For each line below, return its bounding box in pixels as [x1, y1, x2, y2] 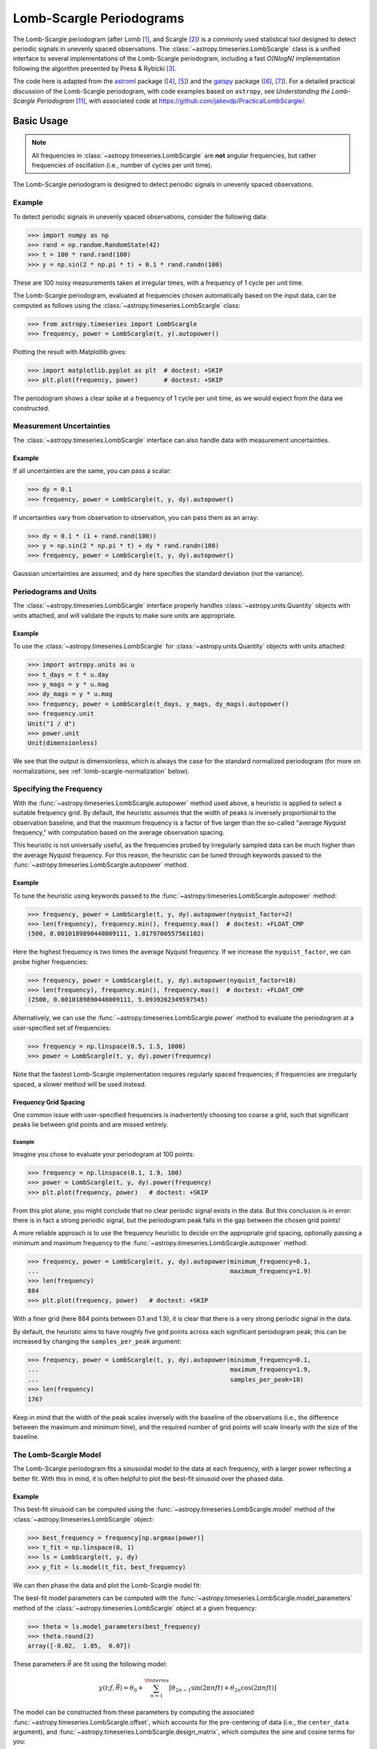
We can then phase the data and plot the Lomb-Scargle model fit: [13, 1581, 202, 1589]
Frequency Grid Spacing [13, 1098, 85, 1106]
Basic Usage [13, 115, 68, 127]
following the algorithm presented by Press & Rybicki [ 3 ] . [13, 64, 177, 73]
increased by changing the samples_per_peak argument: [13, 1337, 182, 1345]
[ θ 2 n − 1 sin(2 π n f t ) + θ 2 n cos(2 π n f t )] [168, 1684, 277, 1694]
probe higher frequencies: [13, 957, 89, 965]
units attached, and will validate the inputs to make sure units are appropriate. [13, 611, 237, 619]
